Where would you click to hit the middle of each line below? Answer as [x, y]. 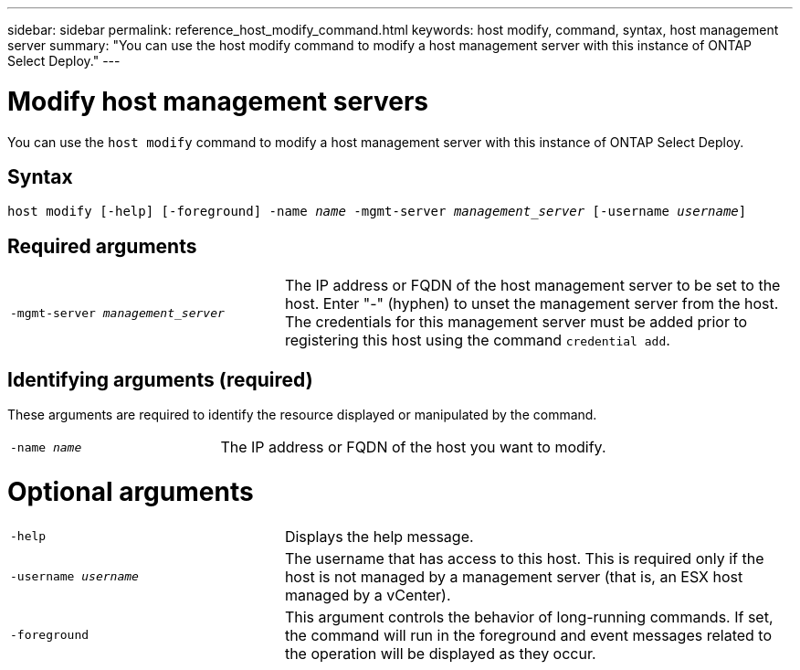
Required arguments [102, 246]
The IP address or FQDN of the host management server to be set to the [532, 286]
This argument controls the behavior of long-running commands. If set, [529, 617]
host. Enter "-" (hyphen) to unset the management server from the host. [532, 304]
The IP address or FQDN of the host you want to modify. [413, 447]
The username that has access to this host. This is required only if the [524, 558]
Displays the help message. [379, 536]
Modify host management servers [218, 101]
